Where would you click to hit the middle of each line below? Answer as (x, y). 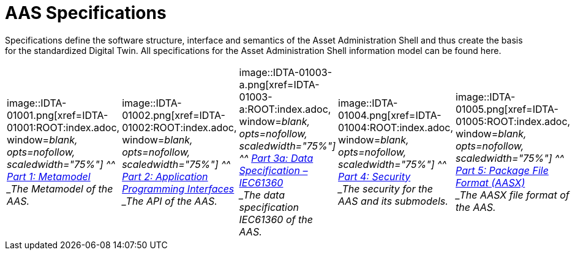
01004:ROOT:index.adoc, (396, 127)
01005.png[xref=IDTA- (507, 109)
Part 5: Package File (502, 170)
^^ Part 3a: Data (276, 158)
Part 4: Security (374, 176)
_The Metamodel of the (60, 188)
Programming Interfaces (178, 188)
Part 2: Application (165, 176)
